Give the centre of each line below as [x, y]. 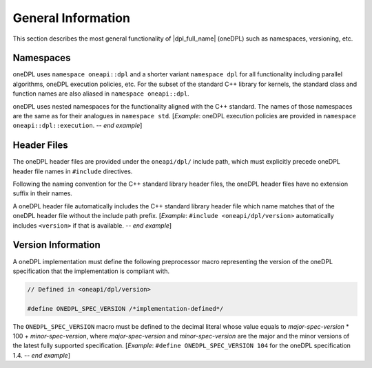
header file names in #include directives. [73, 171]
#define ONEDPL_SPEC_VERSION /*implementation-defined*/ [125, 309]
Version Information [56, 245]
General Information [72, 18]
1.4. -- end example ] [42, 355]
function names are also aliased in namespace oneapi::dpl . [101, 94]
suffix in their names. [42, 193]
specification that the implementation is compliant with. [91, 271]
